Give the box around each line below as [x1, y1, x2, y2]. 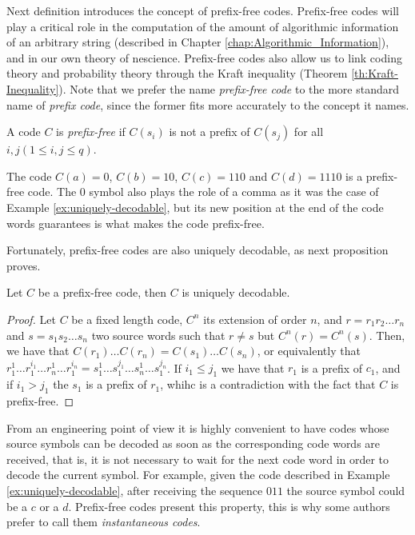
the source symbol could [286, 482, 405, 499]
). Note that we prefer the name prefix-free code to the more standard [58, 80, 399, 97]
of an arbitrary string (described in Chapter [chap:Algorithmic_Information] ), [6, 34, 389, 50]
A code [6, 123, 41, 140]
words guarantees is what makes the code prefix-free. [6, 214, 265, 231]
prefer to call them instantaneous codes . [6, 513, 201, 530]
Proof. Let [6, 310, 56, 327]
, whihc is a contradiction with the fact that [160, 376, 376, 393]
